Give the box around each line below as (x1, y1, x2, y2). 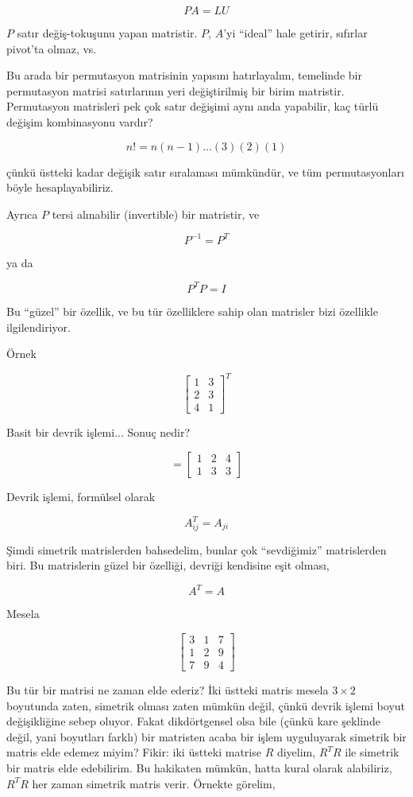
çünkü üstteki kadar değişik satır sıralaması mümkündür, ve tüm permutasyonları (6, 163, 404, 180)
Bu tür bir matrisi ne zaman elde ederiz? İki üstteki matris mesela (6, 682, 329, 698)
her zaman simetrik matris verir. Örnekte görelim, (32, 775, 276, 791)
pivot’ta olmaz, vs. (6, 40, 97, 56)
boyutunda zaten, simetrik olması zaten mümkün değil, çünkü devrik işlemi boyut (6, 697, 406, 713)
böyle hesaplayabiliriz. (6, 179, 114, 196)
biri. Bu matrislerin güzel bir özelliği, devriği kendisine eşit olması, (6, 557, 330, 573)
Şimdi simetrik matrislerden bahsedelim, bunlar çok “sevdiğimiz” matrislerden (6, 541, 387, 558)
